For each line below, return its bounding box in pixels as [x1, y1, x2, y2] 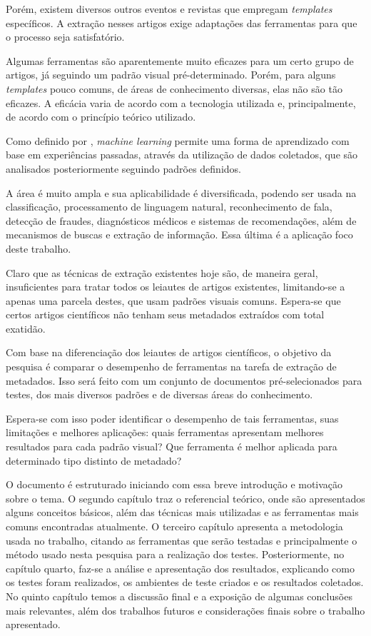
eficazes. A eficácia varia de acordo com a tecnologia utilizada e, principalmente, [6, 95, 356, 110]
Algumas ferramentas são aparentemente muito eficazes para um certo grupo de [6, 53, 354, 68]
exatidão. [6, 320, 46, 335]
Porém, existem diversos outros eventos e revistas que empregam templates [6, 1, 332, 16]
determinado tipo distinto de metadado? [6, 453, 182, 468]
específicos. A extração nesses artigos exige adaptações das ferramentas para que [6, 15, 357, 30]
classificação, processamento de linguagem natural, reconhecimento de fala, [6, 199, 332, 214]
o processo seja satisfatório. [6, 29, 125, 44]
